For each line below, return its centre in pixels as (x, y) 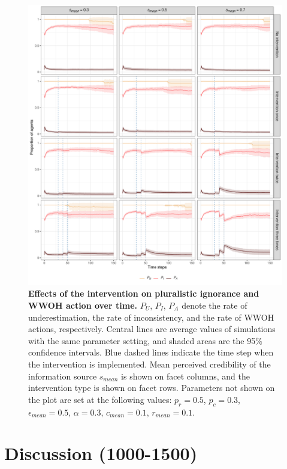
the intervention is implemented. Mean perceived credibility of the (149, 364)
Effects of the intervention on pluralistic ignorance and (144, 293)
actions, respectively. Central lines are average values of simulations (152, 329)
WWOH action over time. (83, 305)
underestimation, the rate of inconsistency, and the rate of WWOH (151, 317)
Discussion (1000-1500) (101, 453)
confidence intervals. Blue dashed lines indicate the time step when (151, 352)
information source (63, 376)
